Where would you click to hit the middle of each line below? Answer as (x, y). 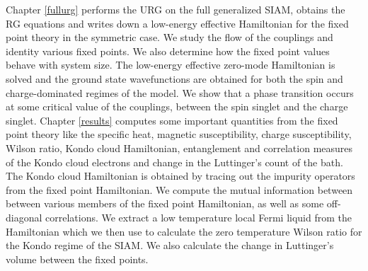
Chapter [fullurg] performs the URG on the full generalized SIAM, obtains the (176, 9)
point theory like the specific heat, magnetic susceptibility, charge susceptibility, (179, 134)
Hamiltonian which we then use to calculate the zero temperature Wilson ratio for (184, 231)
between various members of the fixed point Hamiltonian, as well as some (165, 203)
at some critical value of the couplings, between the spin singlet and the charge (177, 106)
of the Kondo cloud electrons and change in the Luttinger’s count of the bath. (174, 162)
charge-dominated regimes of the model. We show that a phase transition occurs (180, 92)
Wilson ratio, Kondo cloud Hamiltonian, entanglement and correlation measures (179, 148)
